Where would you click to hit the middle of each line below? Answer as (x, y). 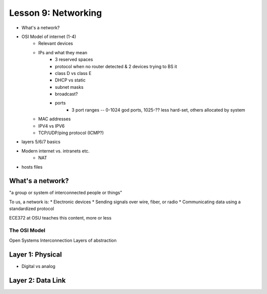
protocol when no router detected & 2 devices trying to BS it (116, 66)
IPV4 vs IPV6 (51, 126)
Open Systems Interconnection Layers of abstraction (63, 240)
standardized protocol (32, 209)
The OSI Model (27, 230)
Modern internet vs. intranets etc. (56, 151)
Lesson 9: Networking (56, 13)
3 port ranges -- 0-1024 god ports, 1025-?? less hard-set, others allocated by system (159, 110)
